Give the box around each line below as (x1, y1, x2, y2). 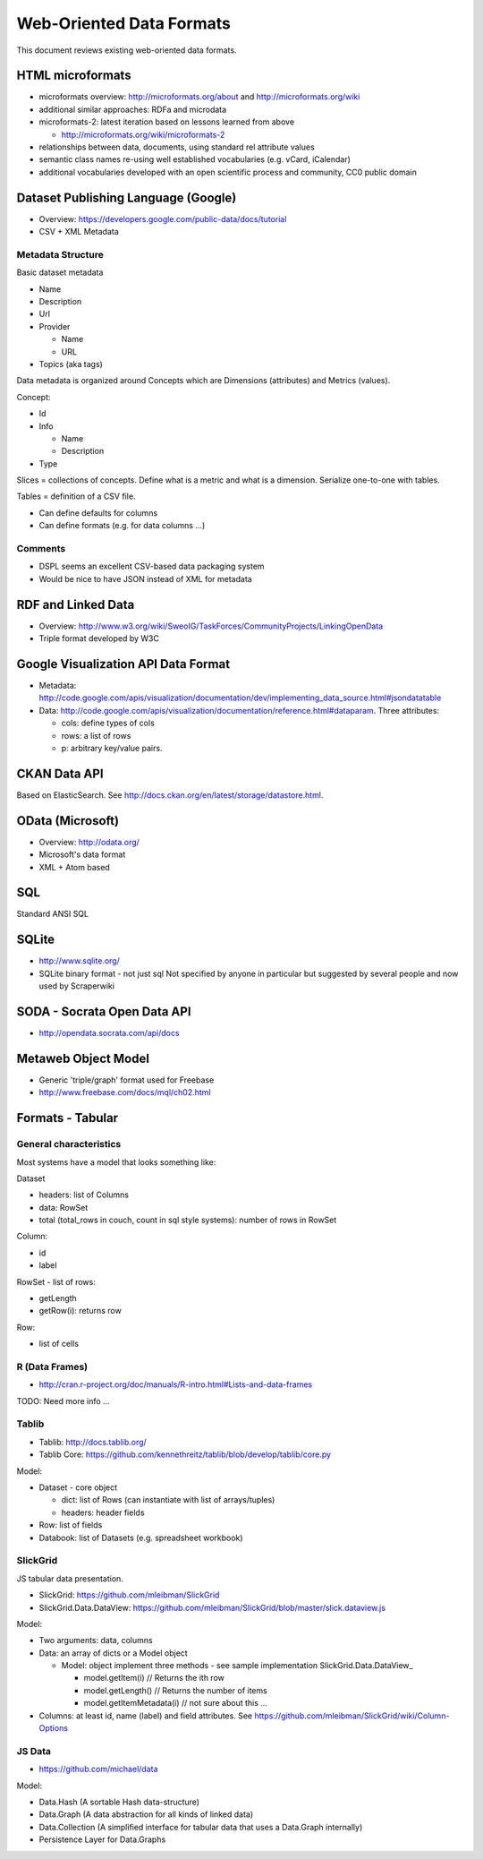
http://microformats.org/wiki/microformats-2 (61, 129, 225, 140)
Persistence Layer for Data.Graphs (38, 1834, 166, 1845)
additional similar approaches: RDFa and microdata (38, 104, 227, 115)
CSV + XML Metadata (38, 227, 120, 237)
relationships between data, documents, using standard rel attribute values (38, 141, 315, 152)
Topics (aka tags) (38, 358, 103, 369)
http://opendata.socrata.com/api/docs (38, 1028, 180, 1039)
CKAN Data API (16, 766, 104, 781)
